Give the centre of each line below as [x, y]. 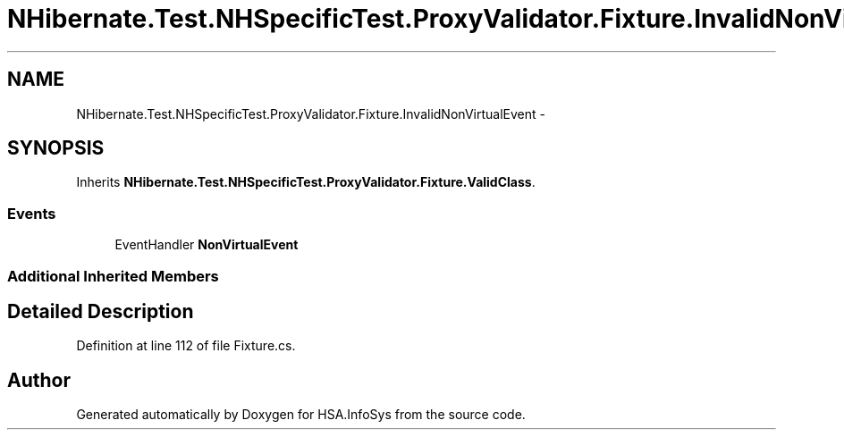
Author [39, 380]
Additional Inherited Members [113, 276]
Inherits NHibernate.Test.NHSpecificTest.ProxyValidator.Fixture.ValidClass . [306, 182]
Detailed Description [101, 311]
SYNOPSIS [56, 148]
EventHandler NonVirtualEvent [207, 245]
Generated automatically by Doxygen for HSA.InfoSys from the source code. [301, 415]
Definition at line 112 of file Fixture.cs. [186, 346]
